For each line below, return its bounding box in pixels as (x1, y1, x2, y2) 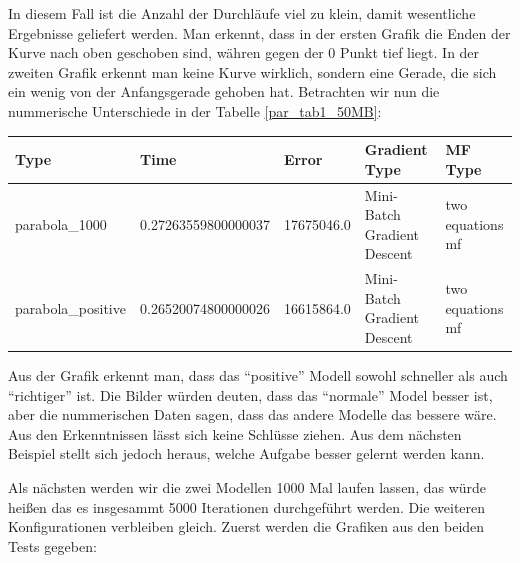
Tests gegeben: (8, 535, 97, 556)
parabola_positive (15, 297, 126, 318)
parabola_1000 (15, 213, 107, 234)
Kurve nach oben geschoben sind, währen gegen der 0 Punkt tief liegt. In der (8, 42, 480, 63)
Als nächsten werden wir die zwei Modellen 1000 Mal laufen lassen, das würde (8, 476, 487, 497)
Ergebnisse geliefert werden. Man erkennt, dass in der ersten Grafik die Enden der (8, 22, 511, 43)
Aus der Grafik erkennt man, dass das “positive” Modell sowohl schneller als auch (8, 365, 508, 385)
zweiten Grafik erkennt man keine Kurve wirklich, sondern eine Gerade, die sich (8, 61, 497, 82)
